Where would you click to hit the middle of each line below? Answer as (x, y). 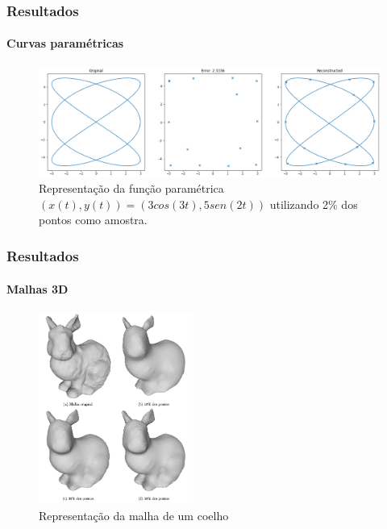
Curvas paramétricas (65, 43)
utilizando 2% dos (314, 204)
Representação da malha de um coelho (134, 515)
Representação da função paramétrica (131, 188)
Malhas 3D (37, 288)
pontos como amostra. (93, 220)
